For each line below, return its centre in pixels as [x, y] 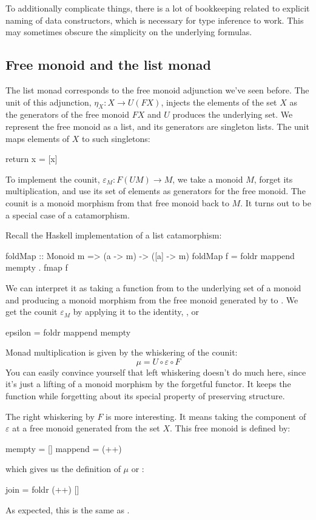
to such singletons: [116, 138]
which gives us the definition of [63, 469]
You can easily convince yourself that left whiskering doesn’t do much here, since [156, 372]
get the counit [32, 312]
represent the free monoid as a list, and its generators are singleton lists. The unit [157, 126]
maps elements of [38, 138]
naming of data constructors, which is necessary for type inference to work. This [155, 20]
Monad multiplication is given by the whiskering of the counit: [122, 352]
